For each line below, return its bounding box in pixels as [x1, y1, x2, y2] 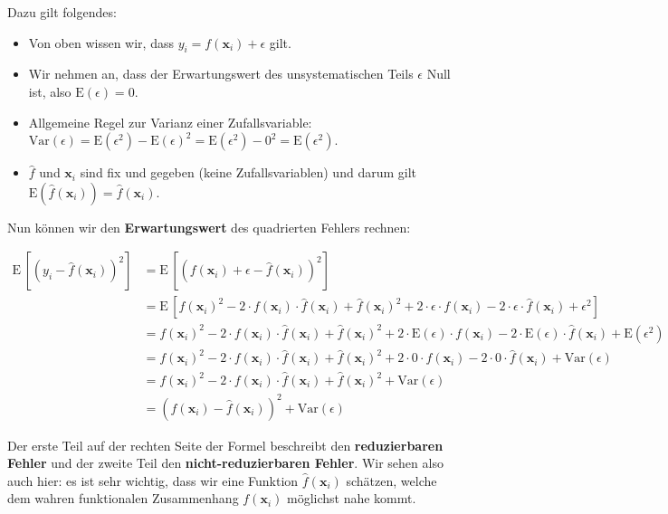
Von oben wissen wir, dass [28, 33, 174, 52]
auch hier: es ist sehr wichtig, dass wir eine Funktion [7, 471, 299, 490]
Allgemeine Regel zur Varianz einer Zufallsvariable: [28, 112, 312, 131]
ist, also [28, 81, 72, 100]
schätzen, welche [346, 471, 437, 490]
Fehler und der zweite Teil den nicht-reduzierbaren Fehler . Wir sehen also [7, 453, 444, 472]
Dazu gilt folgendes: [7, 3, 117, 21]
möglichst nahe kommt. [286, 489, 416, 508]
